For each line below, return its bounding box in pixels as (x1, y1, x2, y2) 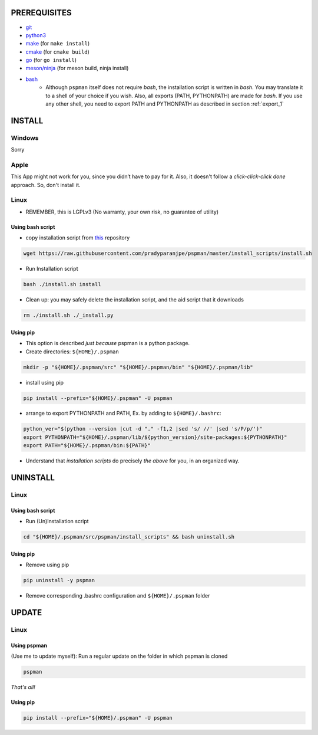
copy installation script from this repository (25, 234, 130, 241)
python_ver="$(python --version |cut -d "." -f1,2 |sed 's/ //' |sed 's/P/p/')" (23, 425, 263, 432)
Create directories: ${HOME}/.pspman (25, 348, 119, 355)
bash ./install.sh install (23, 281, 101, 288)
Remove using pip (25, 561, 69, 569)
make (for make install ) (25, 40, 90, 47)
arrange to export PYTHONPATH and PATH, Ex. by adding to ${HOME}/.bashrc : (25, 410, 221, 417)
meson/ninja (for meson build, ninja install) (25, 65, 129, 72)
